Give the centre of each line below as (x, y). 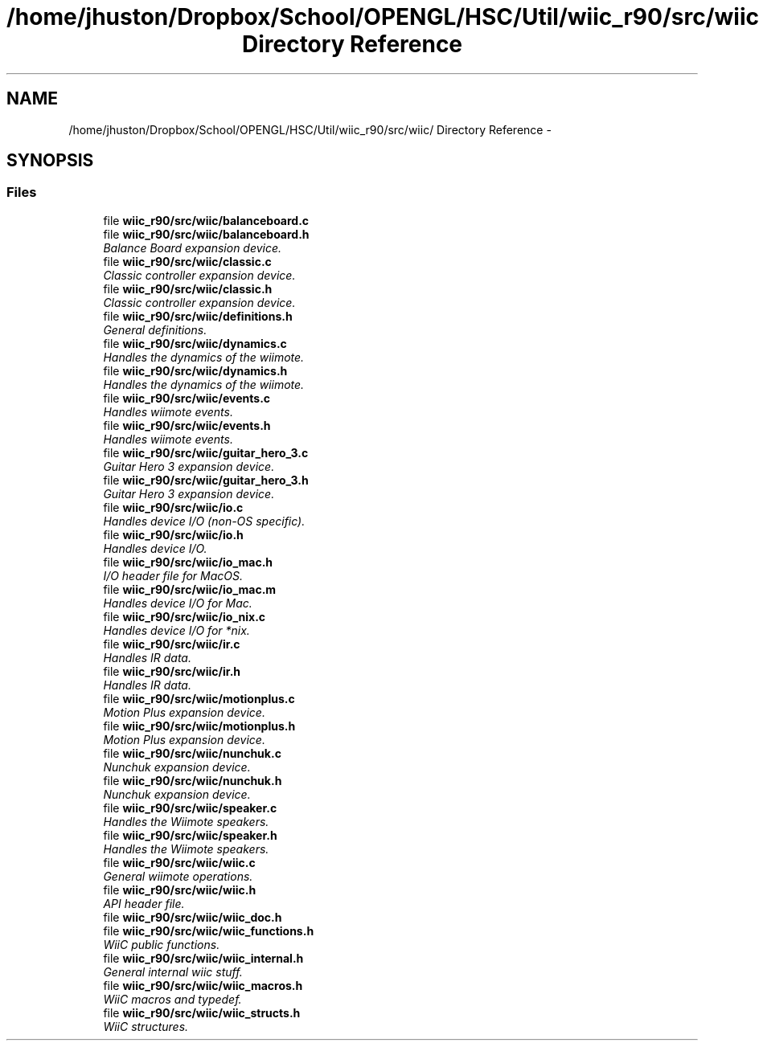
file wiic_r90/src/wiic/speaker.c (190, 808)
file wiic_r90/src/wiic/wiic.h (180, 890)
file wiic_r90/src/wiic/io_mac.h (188, 562)
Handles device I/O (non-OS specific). (204, 521)
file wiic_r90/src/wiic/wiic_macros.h (203, 985)
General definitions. (155, 329)
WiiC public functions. (162, 944)
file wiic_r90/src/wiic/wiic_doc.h (193, 917)
